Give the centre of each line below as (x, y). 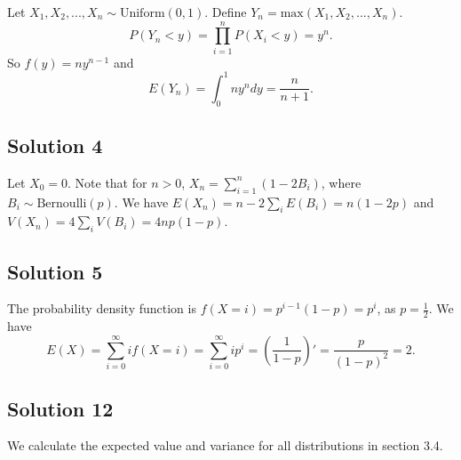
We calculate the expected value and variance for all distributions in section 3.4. (225, 445)
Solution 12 (60, 408)
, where (341, 182)
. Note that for (107, 182)
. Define (226, 12)
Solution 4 (55, 145)
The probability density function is (102, 308)
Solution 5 (55, 271)
